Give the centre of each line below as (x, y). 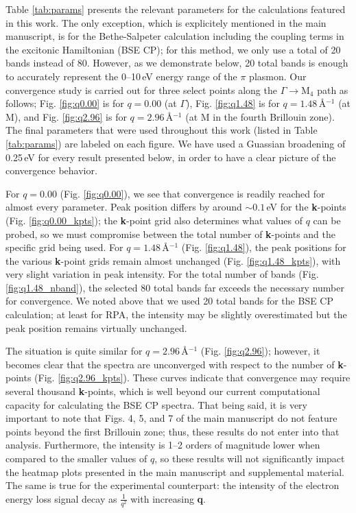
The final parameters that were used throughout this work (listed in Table (162, 130)
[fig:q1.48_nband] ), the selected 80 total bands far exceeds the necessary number (175, 287)
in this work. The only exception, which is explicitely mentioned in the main (166, 22)
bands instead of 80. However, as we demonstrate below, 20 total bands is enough (177, 63)
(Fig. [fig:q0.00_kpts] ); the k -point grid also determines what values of (154, 220)
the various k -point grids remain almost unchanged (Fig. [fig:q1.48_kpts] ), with (173, 260)
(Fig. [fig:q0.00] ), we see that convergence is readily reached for (192, 193)
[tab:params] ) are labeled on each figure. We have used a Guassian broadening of (176, 143)
